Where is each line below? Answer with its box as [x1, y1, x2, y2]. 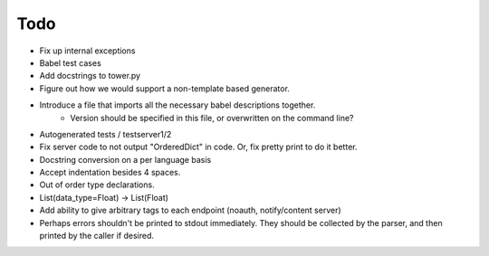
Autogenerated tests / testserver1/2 [39, 128, 172, 139]
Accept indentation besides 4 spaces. [39, 167, 181, 178]
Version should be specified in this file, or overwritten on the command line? [70, 112, 354, 123]
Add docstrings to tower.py [39, 71, 140, 81]
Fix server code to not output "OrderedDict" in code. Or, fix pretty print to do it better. [39, 141, 358, 153]
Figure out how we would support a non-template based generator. [39, 82, 290, 94]
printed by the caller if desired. [39, 231, 154, 242]
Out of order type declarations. [39, 179, 155, 190]
